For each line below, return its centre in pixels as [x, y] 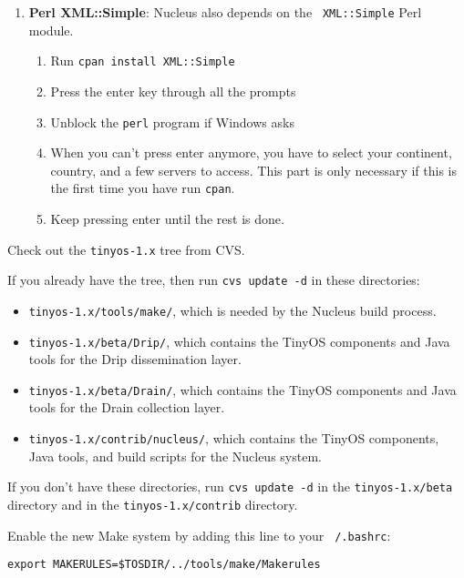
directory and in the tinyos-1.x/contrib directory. [153, 504]
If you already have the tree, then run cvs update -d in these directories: [214, 280]
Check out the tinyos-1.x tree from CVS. [126, 249]
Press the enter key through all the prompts [173, 91]
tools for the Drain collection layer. [127, 407]
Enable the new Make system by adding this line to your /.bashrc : [199, 535]
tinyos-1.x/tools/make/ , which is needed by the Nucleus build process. [232, 310]
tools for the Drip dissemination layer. [135, 359]
